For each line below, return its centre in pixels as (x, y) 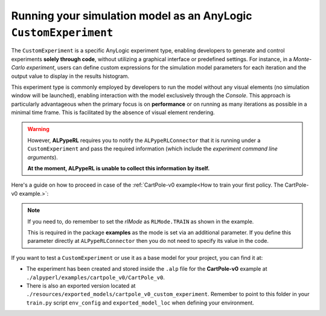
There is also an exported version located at (81, 285)
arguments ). (43, 157)
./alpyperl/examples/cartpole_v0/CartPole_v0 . (96, 277)
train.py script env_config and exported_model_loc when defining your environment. (140, 303)
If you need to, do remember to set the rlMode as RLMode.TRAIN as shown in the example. (141, 221)
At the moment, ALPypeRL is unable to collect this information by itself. (119, 169)
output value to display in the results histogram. (70, 76)
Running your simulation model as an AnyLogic (132, 16)
